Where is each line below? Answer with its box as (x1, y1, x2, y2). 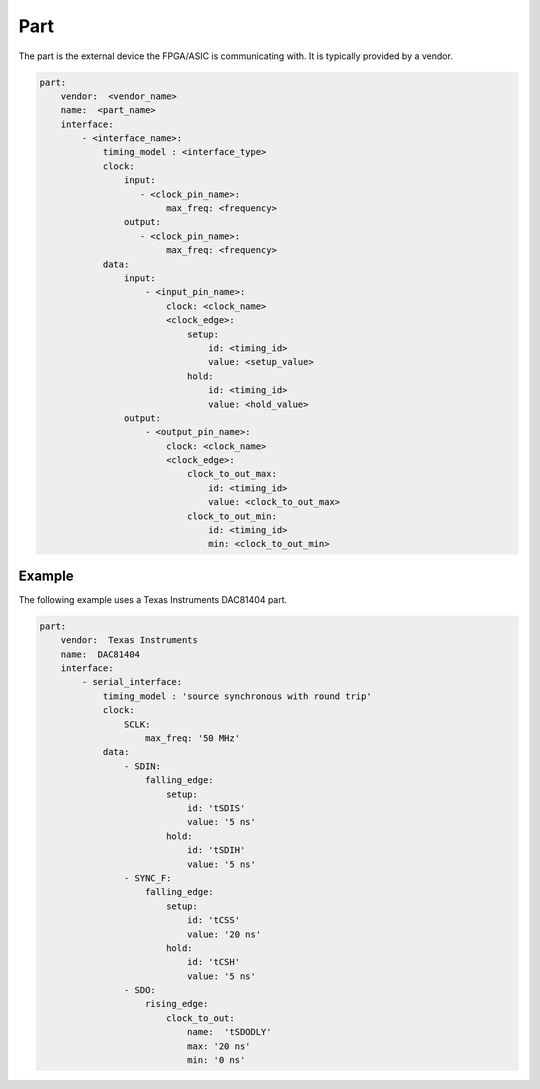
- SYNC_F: (123, 872, 172, 884)
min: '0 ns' (186, 1055, 246, 1066)
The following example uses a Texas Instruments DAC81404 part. (18, 593, 288, 605)
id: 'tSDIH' (186, 845, 246, 856)
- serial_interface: (81, 676, 183, 688)
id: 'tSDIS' (186, 802, 246, 814)
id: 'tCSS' (186, 915, 240, 926)
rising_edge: (145, 998, 209, 1010)
